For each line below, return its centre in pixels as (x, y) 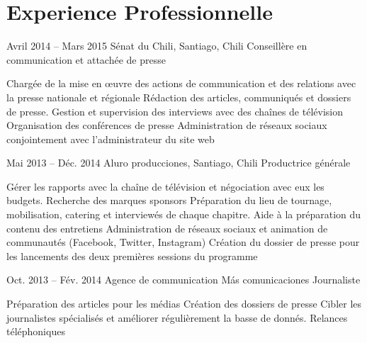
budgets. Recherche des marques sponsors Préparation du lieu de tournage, (169, 200)
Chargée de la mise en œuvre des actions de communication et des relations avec (181, 83)
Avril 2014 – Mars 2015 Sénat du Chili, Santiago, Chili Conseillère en (157, 46)
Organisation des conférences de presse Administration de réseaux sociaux (167, 125)
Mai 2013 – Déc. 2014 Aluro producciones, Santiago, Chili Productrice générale (179, 163)
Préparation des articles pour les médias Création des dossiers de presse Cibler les (184, 304)
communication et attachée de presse (86, 59)
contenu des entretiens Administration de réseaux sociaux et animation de (167, 228)
